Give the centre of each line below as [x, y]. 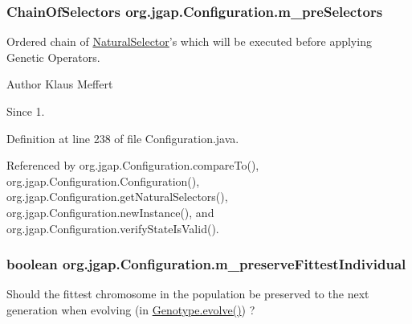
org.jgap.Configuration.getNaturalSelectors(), [117, 197]
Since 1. [26, 111]
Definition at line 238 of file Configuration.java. [123, 138]
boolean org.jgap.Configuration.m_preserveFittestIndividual [206, 264]
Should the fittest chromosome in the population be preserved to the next [188, 294]
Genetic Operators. [53, 57]
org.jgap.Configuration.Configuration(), [103, 180]
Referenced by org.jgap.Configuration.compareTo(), [133, 165]
